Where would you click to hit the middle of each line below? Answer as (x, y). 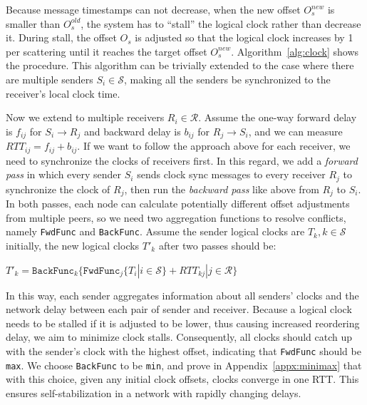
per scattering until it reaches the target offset (107, 51)
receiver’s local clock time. (63, 93)
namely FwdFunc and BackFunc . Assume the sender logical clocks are (155, 231)
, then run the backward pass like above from (222, 189)
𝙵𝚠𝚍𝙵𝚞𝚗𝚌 (102, 271)
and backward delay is (132, 131)
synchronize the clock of (58, 189)
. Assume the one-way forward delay (278, 117)
